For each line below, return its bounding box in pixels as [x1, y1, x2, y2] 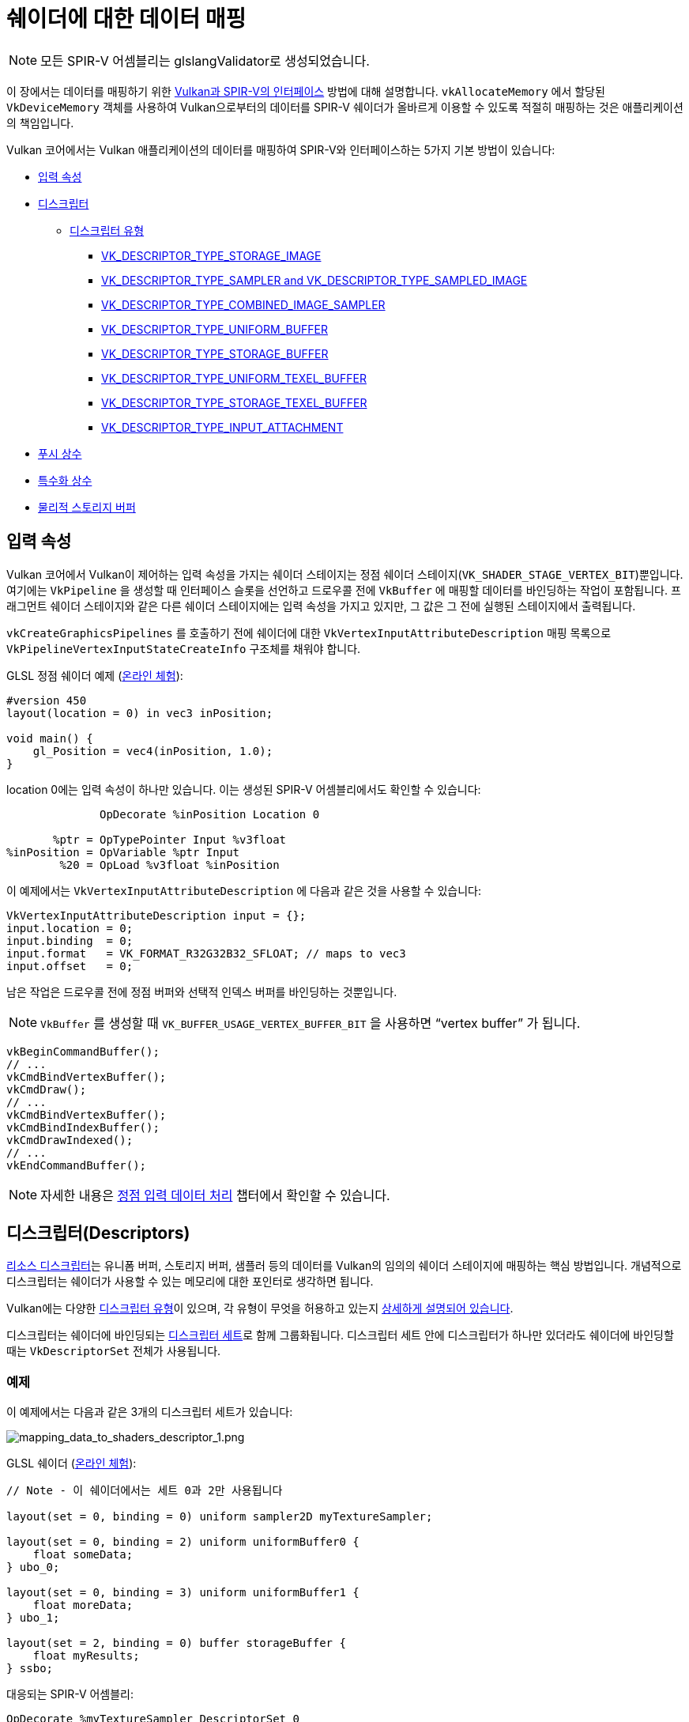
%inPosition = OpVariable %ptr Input [6, 845, 240, 859]
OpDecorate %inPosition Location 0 [100, 807, 320, 821]
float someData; [32, 1548, 134, 1562]
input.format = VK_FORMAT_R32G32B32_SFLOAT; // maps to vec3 [6, 946, 406, 960]
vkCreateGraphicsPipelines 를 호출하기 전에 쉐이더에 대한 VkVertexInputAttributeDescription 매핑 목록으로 [6, 625, 612, 640]
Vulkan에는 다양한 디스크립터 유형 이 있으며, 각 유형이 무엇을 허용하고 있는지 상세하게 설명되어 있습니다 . [6, 1301, 514, 1316]
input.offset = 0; [6, 959, 134, 972]
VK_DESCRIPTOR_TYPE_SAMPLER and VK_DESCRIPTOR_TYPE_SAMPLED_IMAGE [101, 273, 528, 287]
